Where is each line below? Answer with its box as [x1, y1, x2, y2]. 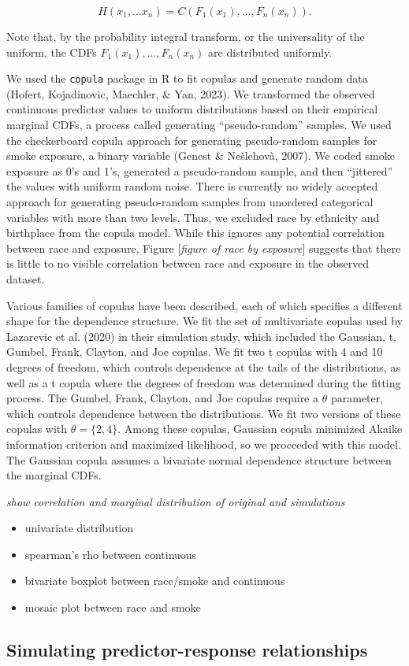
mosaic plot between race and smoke [24, 599, 201, 616]
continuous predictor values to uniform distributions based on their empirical [6, 101, 378, 117]
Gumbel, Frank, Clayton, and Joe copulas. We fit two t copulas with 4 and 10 [6, 343, 383, 360]
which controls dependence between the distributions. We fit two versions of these [6, 405, 401, 421]
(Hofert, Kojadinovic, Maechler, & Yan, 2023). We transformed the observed [6, 85, 375, 102]
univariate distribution [24, 520, 134, 536]
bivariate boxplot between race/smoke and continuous [24, 572, 285, 589]
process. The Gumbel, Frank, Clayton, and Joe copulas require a [6, 390, 319, 406]
